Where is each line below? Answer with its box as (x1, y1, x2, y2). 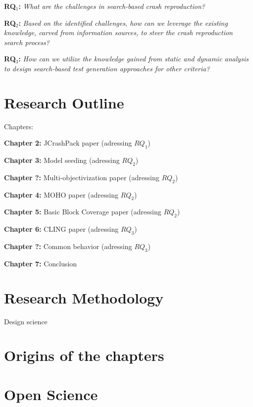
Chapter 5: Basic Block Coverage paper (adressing (4, 206, 161, 217)
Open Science (4, 384, 98, 404)
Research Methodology (4, 287, 164, 307)
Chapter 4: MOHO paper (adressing (4, 189, 118, 200)
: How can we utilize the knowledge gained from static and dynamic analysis (18, 53, 249, 64)
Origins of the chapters (4, 345, 164, 365)
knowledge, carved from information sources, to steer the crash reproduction (4, 27, 233, 38)
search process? (4, 37, 50, 47)
